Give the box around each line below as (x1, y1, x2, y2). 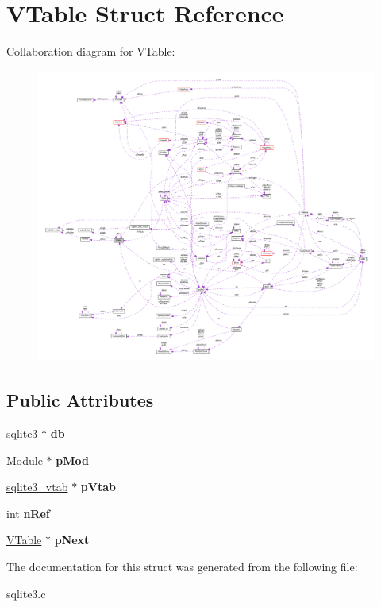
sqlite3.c (6, 585, 46, 601)
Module (6, 451, 43, 468)
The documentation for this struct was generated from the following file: (6, 558, 358, 574)
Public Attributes (6, 388, 154, 412)
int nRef (6, 505, 50, 521)
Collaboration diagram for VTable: (6, 43, 175, 60)
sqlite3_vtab (6, 478, 68, 495)
